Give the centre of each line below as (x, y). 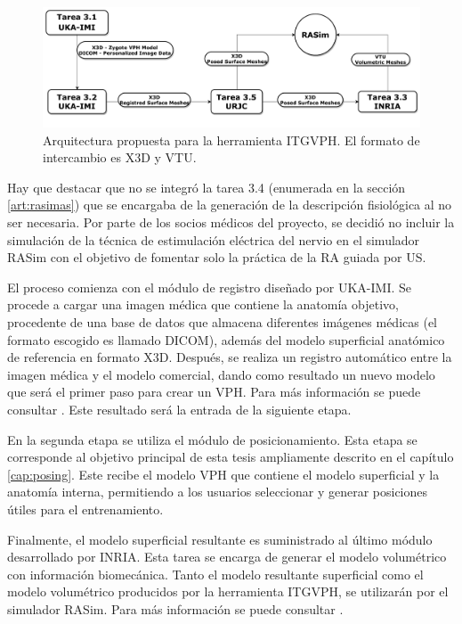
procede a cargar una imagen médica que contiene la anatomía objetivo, (203, 304)
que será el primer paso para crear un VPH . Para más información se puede (214, 392)
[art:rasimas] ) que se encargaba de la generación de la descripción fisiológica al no (230, 205)
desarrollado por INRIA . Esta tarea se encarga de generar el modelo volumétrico (227, 557)
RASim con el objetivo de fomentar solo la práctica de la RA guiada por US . (217, 257)
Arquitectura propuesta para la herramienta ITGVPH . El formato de (231, 140)
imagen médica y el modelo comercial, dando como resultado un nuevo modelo (221, 374)
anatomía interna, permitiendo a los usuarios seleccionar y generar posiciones (218, 492)
